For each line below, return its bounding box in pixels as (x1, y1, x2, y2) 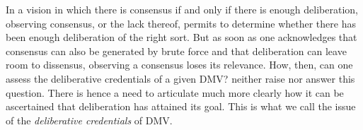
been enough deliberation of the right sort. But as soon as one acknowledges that (6, 30, 357, 45)
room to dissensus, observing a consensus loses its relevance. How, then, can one (6, 57, 353, 72)
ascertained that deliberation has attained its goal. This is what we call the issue (6, 99, 356, 114)
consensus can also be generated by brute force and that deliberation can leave (6, 43, 347, 58)
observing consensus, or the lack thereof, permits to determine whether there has (6, 16, 356, 30)
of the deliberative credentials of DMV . (6, 112, 173, 127)
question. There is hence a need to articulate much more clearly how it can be (6, 85, 344, 100)
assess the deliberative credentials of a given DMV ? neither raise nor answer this (6, 71, 355, 85)
